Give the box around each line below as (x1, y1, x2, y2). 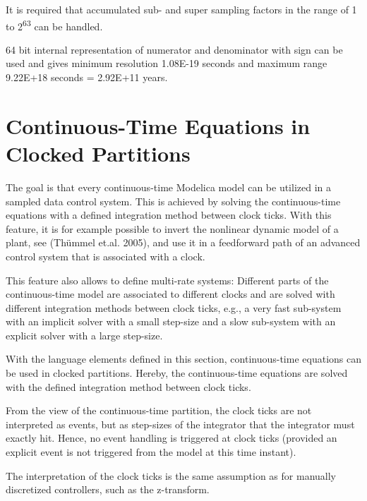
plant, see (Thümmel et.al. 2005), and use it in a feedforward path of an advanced (6, 235, 361, 250)
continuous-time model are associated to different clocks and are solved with (6, 286, 335, 301)
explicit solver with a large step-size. (6, 327, 163, 342)
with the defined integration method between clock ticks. (6, 379, 251, 394)
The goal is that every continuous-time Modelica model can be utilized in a (6, 179, 332, 194)
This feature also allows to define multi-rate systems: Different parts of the (6, 272, 329, 287)
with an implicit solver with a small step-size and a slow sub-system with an (6, 314, 336, 329)
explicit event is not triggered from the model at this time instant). (6, 445, 296, 459)
